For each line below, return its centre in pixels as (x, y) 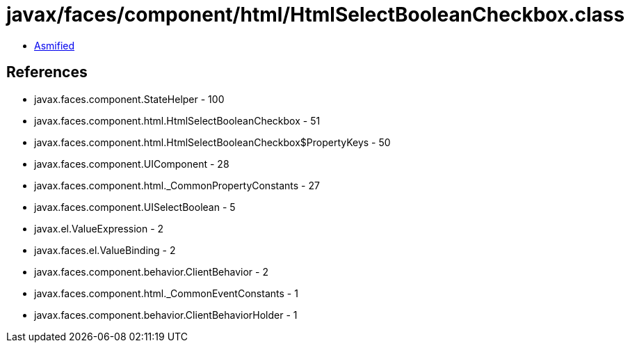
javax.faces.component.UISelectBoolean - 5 (135, 207)
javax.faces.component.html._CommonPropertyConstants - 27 (177, 185)
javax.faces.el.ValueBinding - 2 (105, 250)
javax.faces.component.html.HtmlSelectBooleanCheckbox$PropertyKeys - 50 (212, 142)
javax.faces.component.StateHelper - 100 (129, 99)
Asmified (55, 45)
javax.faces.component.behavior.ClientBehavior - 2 (151, 271)
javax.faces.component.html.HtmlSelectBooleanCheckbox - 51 (177, 120)
